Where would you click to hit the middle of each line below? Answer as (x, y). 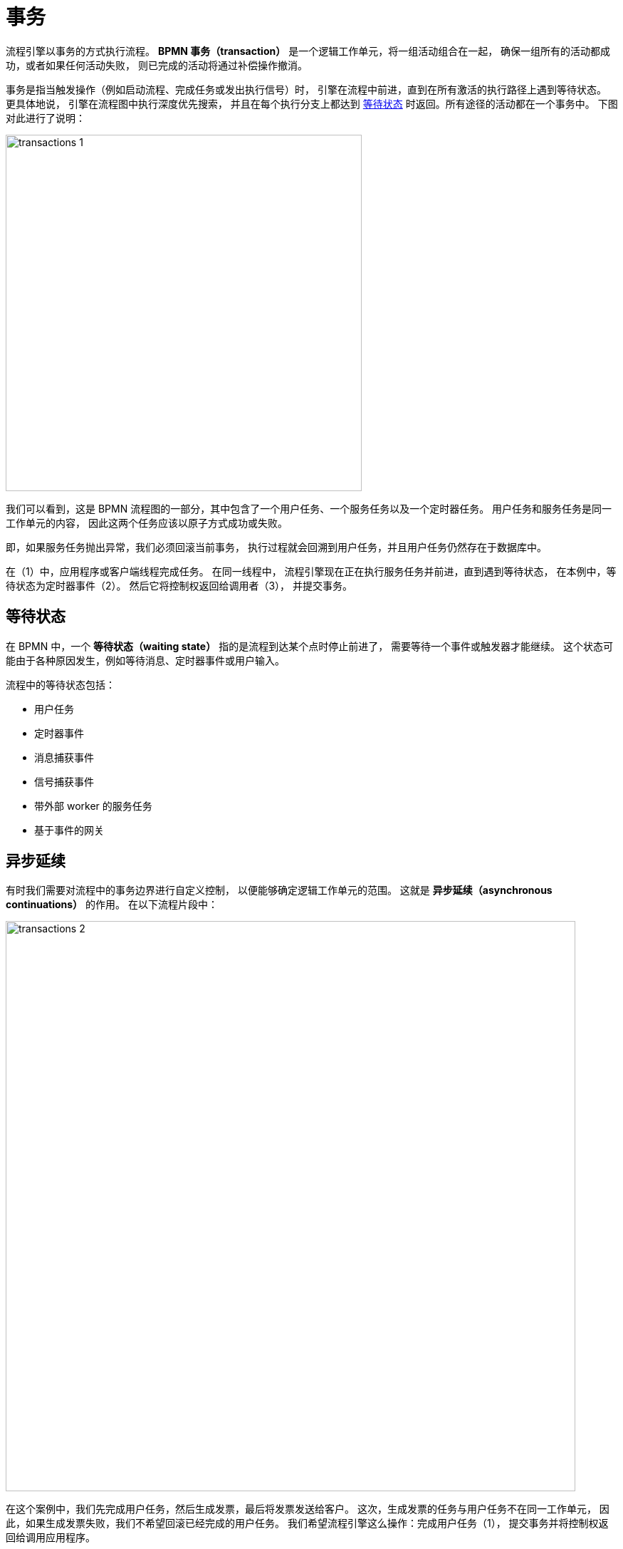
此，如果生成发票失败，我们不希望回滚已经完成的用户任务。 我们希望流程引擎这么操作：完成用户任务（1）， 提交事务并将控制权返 (307, 1523)
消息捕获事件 (64, 757)
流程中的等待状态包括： (61, 684)
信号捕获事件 (64, 781)
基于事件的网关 (69, 830)
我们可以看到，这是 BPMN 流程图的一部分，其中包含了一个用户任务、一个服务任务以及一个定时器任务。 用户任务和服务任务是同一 (309, 508)
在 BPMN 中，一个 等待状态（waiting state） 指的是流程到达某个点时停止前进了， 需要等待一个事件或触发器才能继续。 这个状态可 (310, 646)
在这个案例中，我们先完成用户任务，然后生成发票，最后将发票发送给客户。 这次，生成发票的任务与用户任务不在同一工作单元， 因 (308, 1509)
